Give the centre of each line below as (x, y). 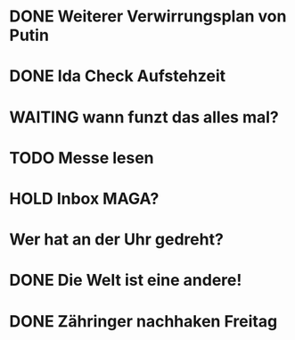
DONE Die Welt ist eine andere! (126, 281)
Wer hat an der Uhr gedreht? (117, 240)
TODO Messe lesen (82, 158)
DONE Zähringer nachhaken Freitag (143, 321)
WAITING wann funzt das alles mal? (144, 117)
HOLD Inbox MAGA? (84, 199)
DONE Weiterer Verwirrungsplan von (148, 17)
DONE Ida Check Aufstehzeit (118, 76)
